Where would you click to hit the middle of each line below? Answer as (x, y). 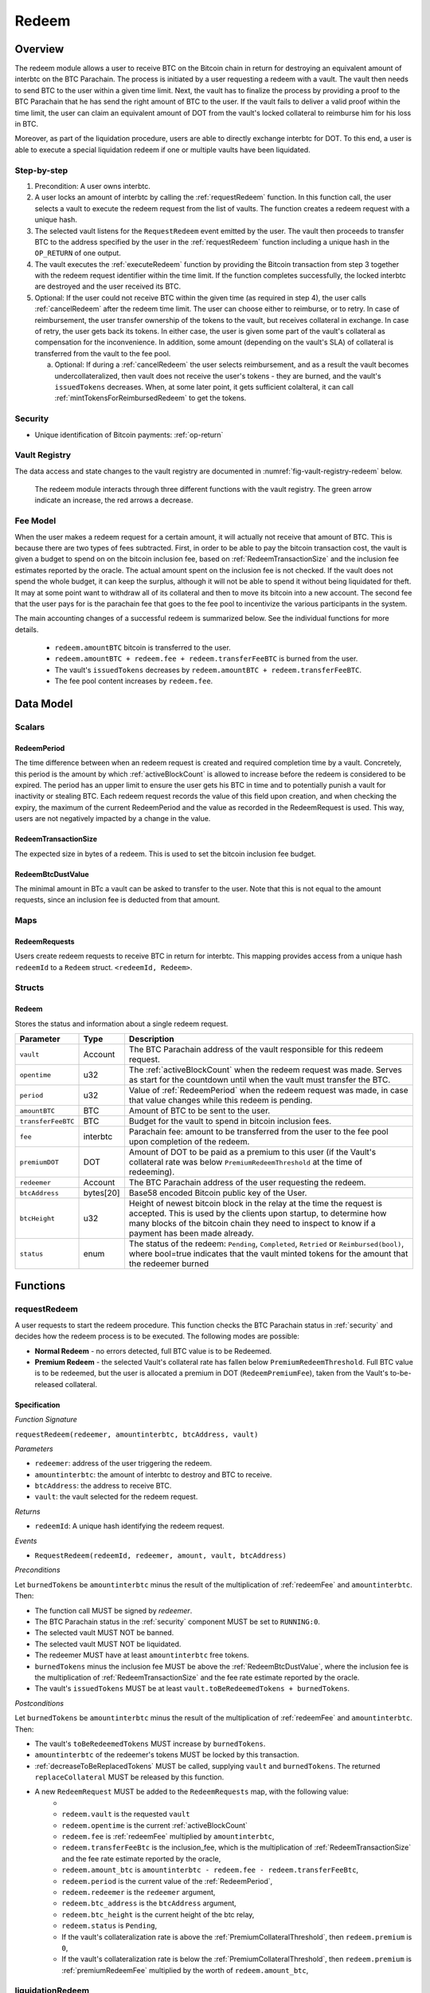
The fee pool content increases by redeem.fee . (134, 681)
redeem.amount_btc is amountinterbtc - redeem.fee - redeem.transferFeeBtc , (210, 1870)
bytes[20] (102, 1193)
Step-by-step (41, 170)
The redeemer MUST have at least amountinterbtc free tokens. (142, 1655)
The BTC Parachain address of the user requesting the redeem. (247, 1182)
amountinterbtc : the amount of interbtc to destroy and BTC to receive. (153, 1474)
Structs (29, 988)
